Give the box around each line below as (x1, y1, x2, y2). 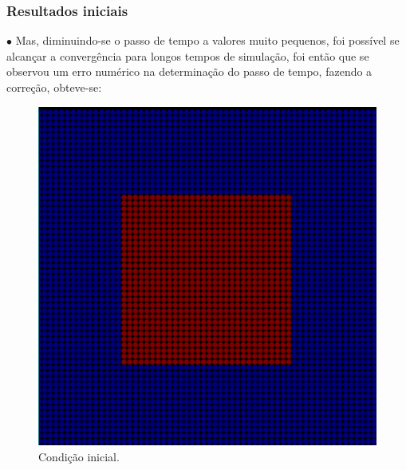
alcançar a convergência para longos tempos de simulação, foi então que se (6, 47, 369, 64)
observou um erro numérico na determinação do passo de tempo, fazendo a (6, 63, 372, 80)
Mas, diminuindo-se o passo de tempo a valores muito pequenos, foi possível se (15, 32, 400, 49)
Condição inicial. (38, 448, 120, 464)
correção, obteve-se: (6, 79, 102, 95)
